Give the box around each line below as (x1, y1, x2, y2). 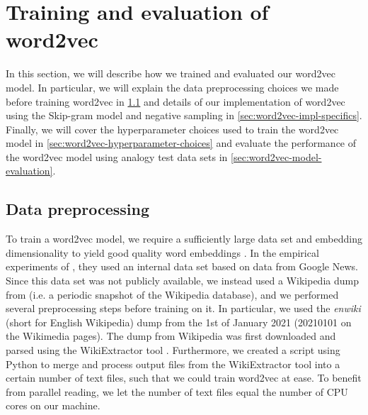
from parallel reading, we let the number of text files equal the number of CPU (6, 384, 348, 399)
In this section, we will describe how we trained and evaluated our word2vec (6, 66, 335, 81)
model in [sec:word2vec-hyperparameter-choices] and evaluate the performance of (6, 135, 357, 150)
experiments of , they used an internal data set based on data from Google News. (6, 259, 358, 274)
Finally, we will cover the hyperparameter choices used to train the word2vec (6, 121, 339, 136)
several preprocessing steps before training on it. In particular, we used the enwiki (6, 301, 361, 316)
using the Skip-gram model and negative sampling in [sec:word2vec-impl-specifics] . (6, 108, 362, 123)
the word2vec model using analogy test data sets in (6, 149, 228, 164)
